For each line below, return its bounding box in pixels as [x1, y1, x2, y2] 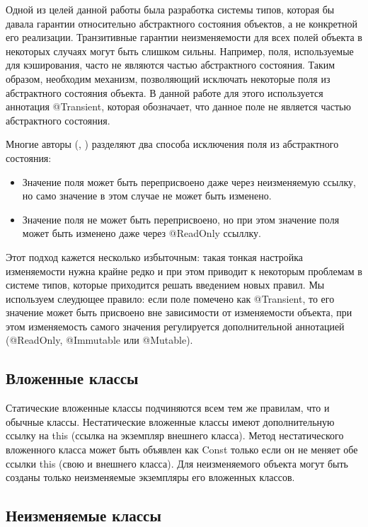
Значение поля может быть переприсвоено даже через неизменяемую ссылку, [22, 174, 356, 189]
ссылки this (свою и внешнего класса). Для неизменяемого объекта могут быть [6, 456, 348, 470]
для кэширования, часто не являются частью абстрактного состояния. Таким [6, 57, 335, 72]
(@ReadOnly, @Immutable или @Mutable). [6, 332, 193, 347]
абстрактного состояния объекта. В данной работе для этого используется [6, 85, 323, 100]
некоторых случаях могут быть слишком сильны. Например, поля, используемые [6, 43, 354, 58]
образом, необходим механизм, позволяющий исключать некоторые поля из [6, 71, 330, 86]
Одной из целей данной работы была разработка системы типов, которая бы [6, 2, 335, 16]
